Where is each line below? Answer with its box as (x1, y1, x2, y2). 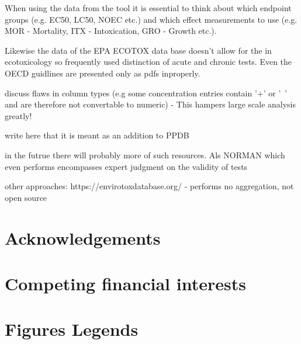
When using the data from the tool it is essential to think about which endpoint (5, 2, 292, 13)
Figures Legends (5, 317, 139, 341)
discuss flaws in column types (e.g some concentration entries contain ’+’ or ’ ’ (5, 86, 288, 99)
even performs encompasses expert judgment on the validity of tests (5, 160, 248, 172)
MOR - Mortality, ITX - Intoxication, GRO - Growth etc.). (5, 25, 217, 37)
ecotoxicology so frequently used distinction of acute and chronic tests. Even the (5, 55, 292, 68)
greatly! (5, 109, 32, 121)
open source (5, 191, 47, 203)
